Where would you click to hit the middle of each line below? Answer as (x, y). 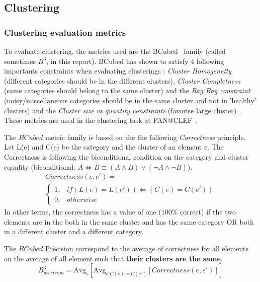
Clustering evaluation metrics (65, 32)
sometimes (20, 61)
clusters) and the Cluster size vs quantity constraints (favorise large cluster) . (123, 110)
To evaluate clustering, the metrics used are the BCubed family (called (115, 51)
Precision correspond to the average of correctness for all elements (147, 248)
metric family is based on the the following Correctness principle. (145, 137)
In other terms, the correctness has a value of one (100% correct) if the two (120, 212)
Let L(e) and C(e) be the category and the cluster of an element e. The (114, 147)
